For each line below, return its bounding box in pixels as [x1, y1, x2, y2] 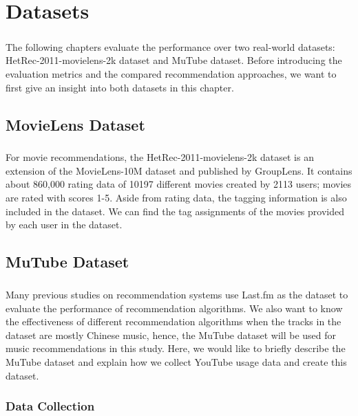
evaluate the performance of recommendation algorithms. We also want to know [6, 300, 343, 315]
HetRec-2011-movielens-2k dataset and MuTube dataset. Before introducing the [6, 53, 342, 67]
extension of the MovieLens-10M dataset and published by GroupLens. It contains [6, 163, 352, 177]
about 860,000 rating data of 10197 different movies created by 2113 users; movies [6, 177, 352, 191]
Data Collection [6, 397, 95, 415]
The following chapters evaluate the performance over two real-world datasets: [6, 39, 335, 54]
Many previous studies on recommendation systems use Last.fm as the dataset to [6, 287, 348, 301]
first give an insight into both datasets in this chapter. [6, 80, 234, 94]
